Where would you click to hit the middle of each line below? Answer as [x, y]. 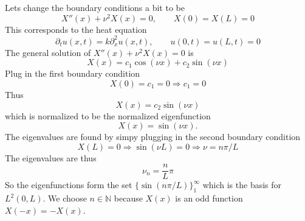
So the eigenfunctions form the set [69, 185]
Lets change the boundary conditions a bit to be [95, 7]
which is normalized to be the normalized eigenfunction [108, 115]
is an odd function [209, 198]
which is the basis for [242, 185]
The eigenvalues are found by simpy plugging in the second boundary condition [153, 137]
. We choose [65, 198]
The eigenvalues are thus [51, 157]
